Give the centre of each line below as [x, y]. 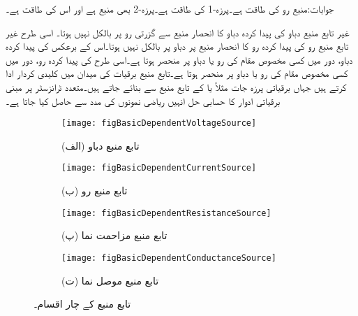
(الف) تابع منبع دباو [100, 145]
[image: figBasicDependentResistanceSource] [166, 213]
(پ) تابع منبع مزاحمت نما [114, 235]
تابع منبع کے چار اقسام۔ [82, 304]
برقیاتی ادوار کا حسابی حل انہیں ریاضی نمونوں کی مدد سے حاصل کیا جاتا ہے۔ [143, 100]
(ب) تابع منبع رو [95, 191]
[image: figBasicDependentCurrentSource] [159, 168]
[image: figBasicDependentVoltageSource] [159, 123]
